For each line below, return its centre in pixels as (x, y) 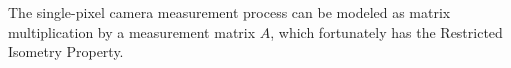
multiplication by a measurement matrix (132, 31)
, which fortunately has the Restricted (386, 31)
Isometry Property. (66, 51)
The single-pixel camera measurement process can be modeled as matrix (229, 12)
